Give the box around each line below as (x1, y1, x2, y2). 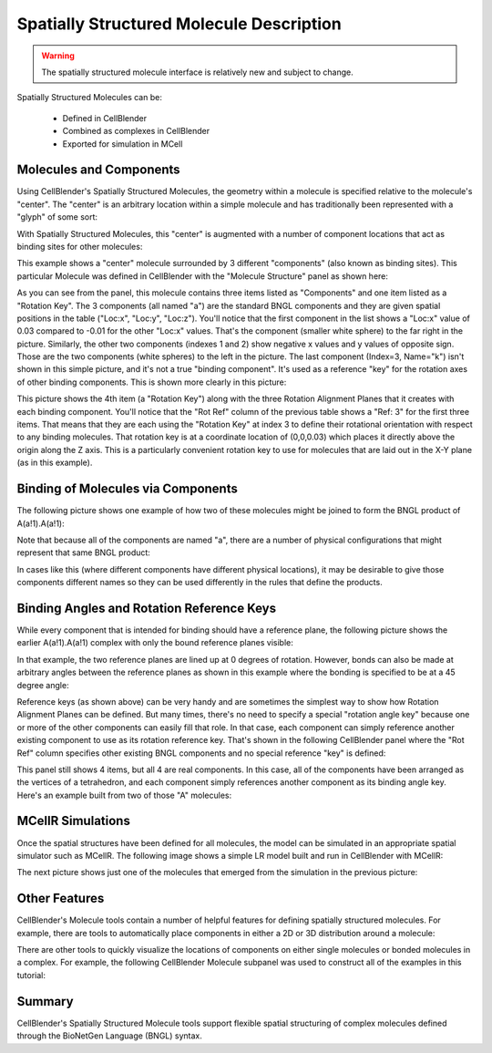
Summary (16, 994, 74, 1009)
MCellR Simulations (16, 813, 131, 829)
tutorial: (16, 969, 46, 980)
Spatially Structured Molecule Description (16, 14, 342, 34)
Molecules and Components (16, 162, 181, 178)
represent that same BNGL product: (16, 547, 150, 558)
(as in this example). (16, 457, 93, 469)
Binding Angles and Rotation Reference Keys (16, 600, 277, 615)
